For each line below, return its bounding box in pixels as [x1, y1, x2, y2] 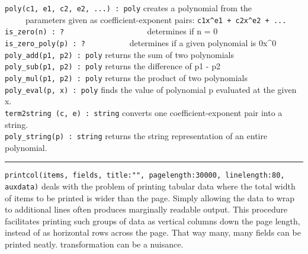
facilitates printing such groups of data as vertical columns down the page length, [5, 214, 300, 227]
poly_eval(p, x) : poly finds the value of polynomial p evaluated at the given [5, 83, 297, 95]
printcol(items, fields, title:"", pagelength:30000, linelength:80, [5, 171, 285, 180]
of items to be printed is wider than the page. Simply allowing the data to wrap [5, 191, 295, 204]
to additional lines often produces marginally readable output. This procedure [5, 203, 288, 216]
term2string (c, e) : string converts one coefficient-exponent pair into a [5, 106, 283, 118]
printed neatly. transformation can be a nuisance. [5, 238, 184, 250]
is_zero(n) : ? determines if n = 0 [5, 25, 218, 37]
